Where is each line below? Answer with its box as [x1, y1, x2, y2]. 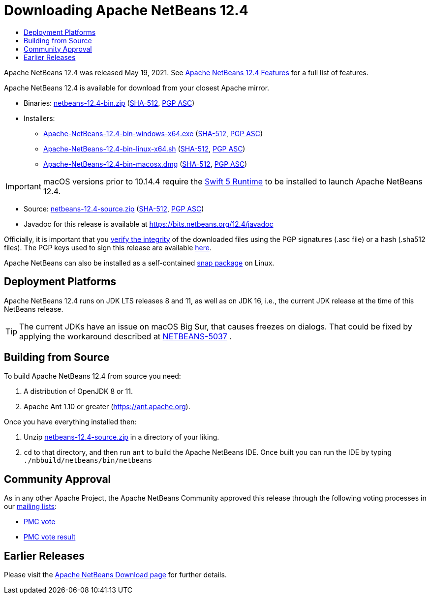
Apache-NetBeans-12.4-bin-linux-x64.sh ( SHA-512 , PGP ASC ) [43, 144, 246, 153]
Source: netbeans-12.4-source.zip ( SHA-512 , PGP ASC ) [24, 204, 204, 213]
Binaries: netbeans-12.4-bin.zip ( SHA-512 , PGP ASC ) [24, 98, 195, 107]
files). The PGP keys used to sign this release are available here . [4, 243, 212, 252]
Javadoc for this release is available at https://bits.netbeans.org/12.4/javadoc [24, 219, 274, 228]
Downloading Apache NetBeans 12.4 [4, 2, 248, 19]
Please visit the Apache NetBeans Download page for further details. [4, 570, 227, 579]
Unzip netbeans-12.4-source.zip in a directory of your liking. [24, 433, 219, 442]
